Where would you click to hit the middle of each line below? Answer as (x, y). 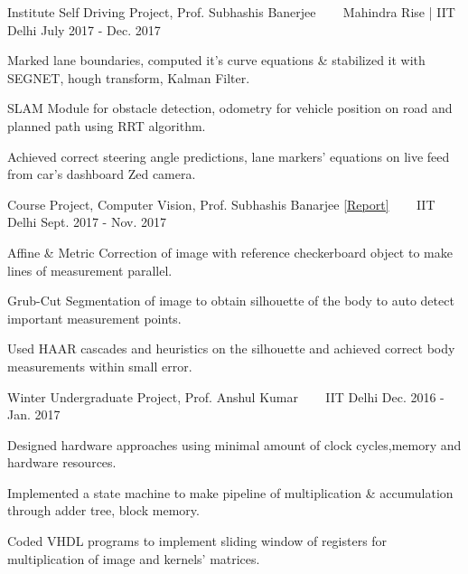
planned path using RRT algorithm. (107, 125)
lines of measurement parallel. (90, 270)
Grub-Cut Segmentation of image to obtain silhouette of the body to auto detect (231, 301)
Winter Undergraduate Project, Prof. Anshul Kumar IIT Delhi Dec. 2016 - (226, 396)
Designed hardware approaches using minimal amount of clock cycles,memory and (234, 444)
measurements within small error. (100, 366)
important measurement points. (94, 318)
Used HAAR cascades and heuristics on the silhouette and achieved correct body (231, 348)
